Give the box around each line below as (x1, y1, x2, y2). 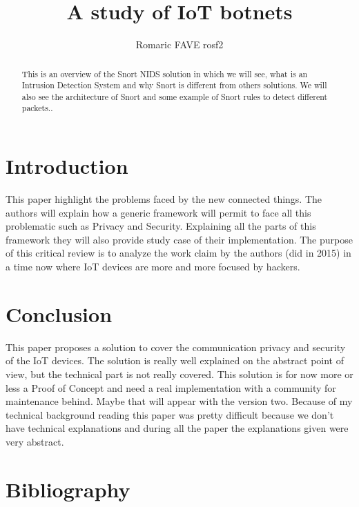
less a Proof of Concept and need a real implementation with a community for (6, 380, 336, 395)
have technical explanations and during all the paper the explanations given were (6, 421, 349, 435)
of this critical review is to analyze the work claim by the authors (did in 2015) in (6, 246, 351, 260)
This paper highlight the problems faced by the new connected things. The (6, 192, 322, 206)
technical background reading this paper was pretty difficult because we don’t (6, 407, 334, 421)
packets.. (21, 102, 53, 114)
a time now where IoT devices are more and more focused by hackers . (6, 259, 300, 274)
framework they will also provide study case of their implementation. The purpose (6, 232, 353, 246)
